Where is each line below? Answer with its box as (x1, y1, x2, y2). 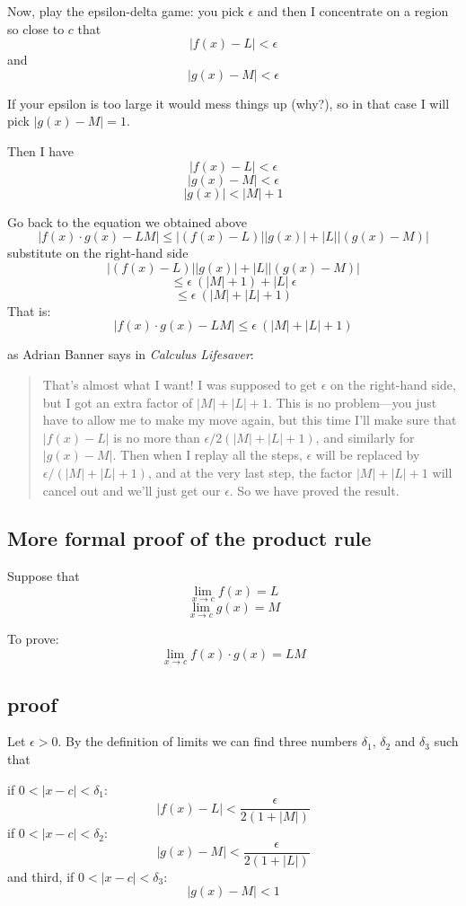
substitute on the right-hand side (7, 243, 189, 262)
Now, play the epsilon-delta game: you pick (7, 2, 244, 20)
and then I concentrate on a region (257, 2, 449, 20)
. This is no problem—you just (268, 392, 437, 411)
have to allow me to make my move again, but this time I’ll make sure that (42, 410, 457, 429)
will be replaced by (315, 445, 420, 464)
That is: (7, 301, 51, 320)
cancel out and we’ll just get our (42, 480, 221, 499)
